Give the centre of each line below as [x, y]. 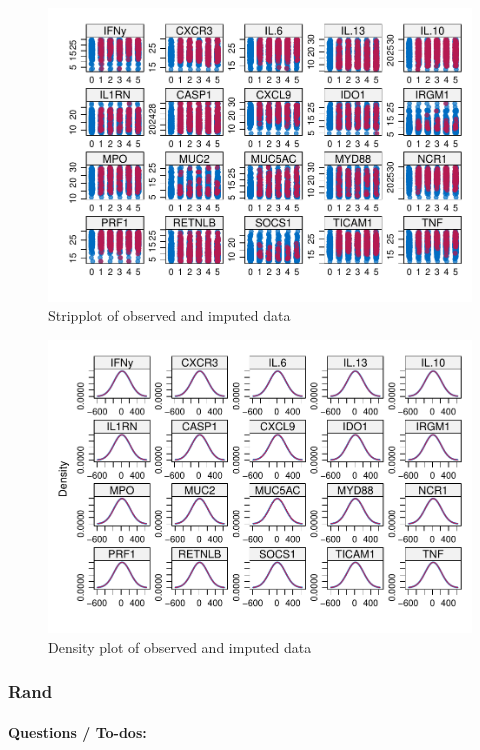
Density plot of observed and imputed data [180, 646]
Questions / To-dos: [77, 731]
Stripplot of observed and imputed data [169, 315]
